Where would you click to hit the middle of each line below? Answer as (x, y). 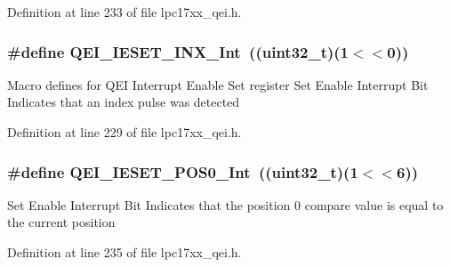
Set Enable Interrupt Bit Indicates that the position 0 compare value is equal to (225, 204)
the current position (61, 222)
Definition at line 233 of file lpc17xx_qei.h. (125, 12)
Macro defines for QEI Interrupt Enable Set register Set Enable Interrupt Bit (218, 84)
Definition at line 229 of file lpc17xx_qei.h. (125, 132)
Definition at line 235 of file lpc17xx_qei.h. (125, 252)
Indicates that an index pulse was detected (124, 102)
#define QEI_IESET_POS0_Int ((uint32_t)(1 (183, 171)
